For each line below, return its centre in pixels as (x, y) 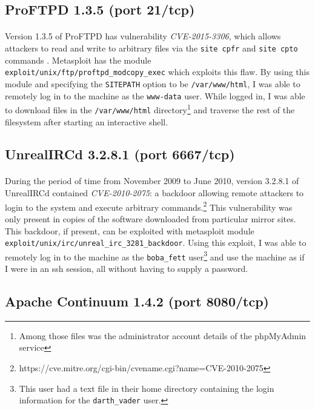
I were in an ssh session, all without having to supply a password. (127, 269)
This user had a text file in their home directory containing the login (147, 388)
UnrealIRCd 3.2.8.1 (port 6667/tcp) (120, 154)
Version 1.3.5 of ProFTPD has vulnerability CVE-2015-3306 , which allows (143, 36)
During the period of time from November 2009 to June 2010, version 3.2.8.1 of (152, 181)
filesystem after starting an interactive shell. (87, 121)
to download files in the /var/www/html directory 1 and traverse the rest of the (150, 109)
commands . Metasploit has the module (78, 60)
